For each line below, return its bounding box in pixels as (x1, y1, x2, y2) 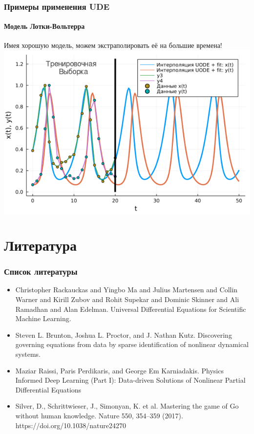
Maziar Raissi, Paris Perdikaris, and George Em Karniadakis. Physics (15, 365, 224, 375)
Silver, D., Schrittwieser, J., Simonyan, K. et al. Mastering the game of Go (15, 401, 239, 411)
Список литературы (4, 265, 78, 278)
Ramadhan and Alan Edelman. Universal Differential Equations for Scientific (15, 304, 246, 314)
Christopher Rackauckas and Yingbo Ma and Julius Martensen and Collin (15, 284, 238, 295)
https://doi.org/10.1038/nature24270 (15, 420, 126, 430)
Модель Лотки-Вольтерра (4, 21, 85, 31)
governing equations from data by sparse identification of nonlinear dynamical (15, 339, 249, 349)
